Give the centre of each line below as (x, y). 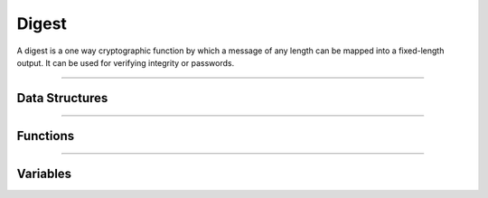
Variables (44, 173)
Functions (46, 136)
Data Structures (62, 98)
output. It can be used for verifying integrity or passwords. (126, 62)
